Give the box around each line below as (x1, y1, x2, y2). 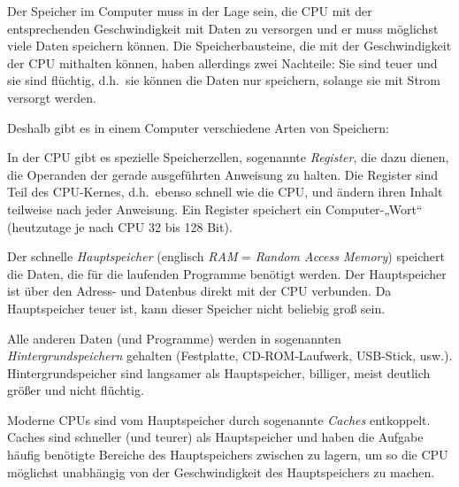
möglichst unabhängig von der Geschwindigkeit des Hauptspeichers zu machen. (7, 462, 435, 481)
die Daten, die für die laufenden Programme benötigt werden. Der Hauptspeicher (7, 264, 447, 282)
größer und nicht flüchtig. (7, 381, 144, 399)
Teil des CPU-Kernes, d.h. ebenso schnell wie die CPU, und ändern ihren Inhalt (7, 182, 443, 201)
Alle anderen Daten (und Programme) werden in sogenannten (7, 329, 341, 347)
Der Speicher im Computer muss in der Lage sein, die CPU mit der (7, 2, 372, 19)
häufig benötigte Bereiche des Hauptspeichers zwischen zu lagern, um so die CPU (7, 445, 448, 464)
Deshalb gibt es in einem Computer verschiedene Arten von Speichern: (7, 118, 389, 136)
